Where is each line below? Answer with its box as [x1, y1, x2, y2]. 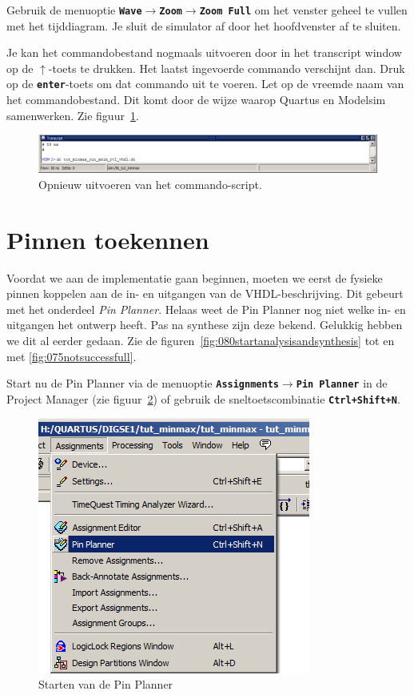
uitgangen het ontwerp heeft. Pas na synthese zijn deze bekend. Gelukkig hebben [6, 316, 403, 333]
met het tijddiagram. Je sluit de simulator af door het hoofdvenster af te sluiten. [6, 17, 401, 34]
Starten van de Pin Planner [38, 676, 173, 693]
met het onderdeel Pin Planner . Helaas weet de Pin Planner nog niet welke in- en [6, 300, 406, 317]
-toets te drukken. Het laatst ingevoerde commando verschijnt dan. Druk [48, 59, 405, 76]
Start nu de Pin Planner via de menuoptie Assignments [6, 375, 279, 392]
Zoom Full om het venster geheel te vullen [199, 2, 408, 18]
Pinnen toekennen [6, 223, 209, 255]
